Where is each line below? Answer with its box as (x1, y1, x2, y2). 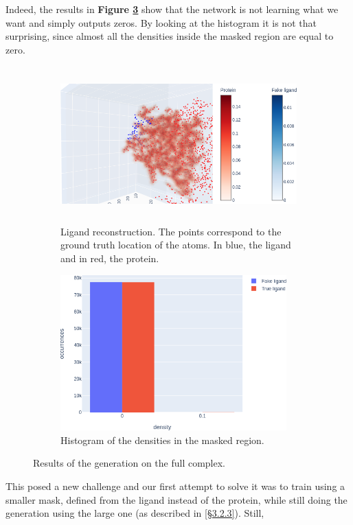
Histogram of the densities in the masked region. (60, 432, 264, 447)
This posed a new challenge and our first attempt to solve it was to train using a (5, 479, 345, 493)
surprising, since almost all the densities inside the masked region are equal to (5, 29, 334, 43)
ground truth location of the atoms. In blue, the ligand (60, 237, 291, 252)
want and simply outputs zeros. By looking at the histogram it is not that (5, 15, 317, 30)
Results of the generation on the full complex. (33, 456, 225, 470)
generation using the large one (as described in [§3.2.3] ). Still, (5, 506, 264, 520)
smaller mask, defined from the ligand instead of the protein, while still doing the (5, 492, 348, 506)
